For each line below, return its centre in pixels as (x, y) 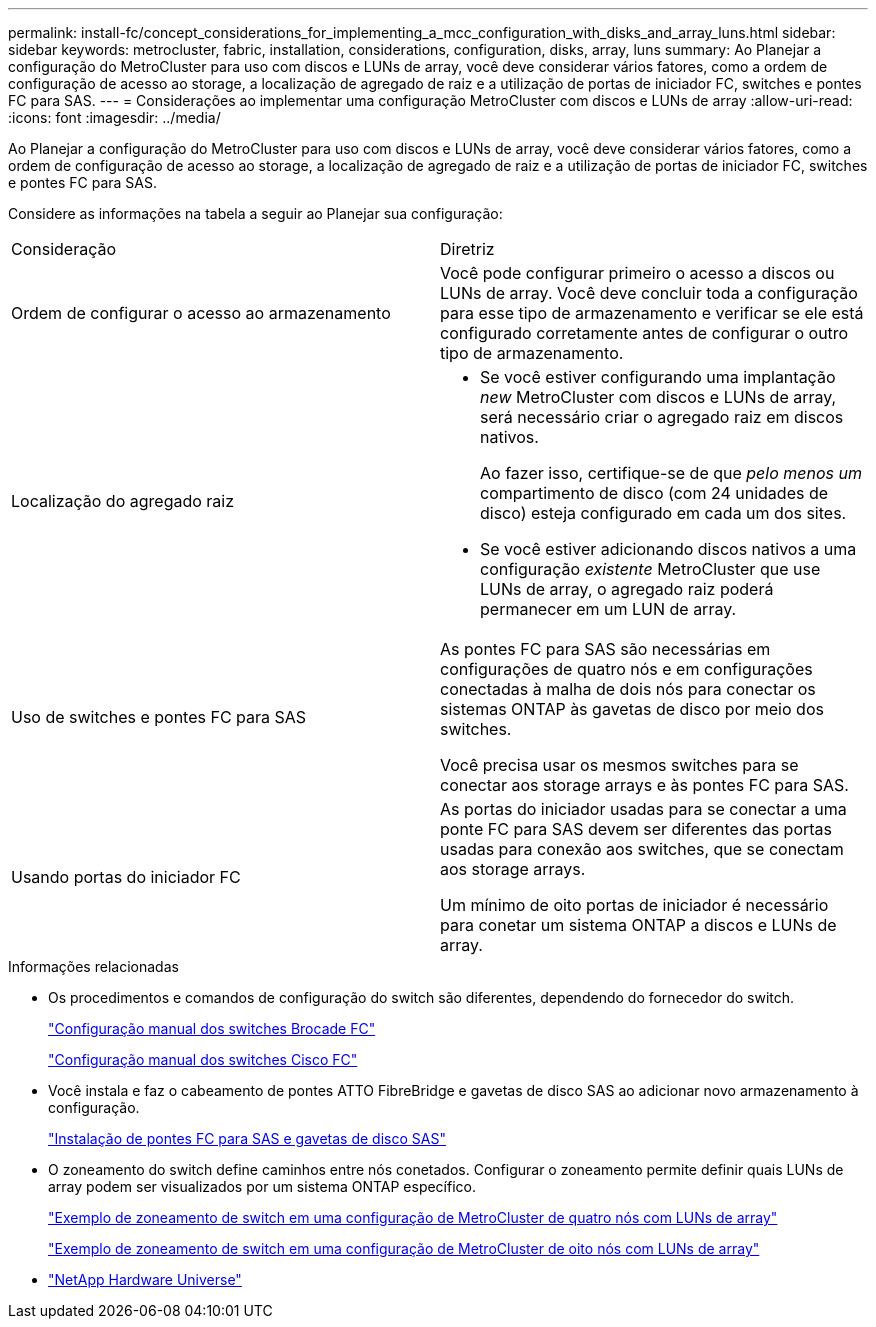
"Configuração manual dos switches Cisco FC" (203, 1059)
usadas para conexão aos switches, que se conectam (642, 849)
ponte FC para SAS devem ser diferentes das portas (636, 829)
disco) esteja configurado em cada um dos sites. (663, 513)
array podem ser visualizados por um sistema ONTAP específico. (262, 1186)
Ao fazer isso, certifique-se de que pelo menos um (671, 473)
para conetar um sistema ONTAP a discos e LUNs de (638, 925)
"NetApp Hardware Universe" (145, 1279)
